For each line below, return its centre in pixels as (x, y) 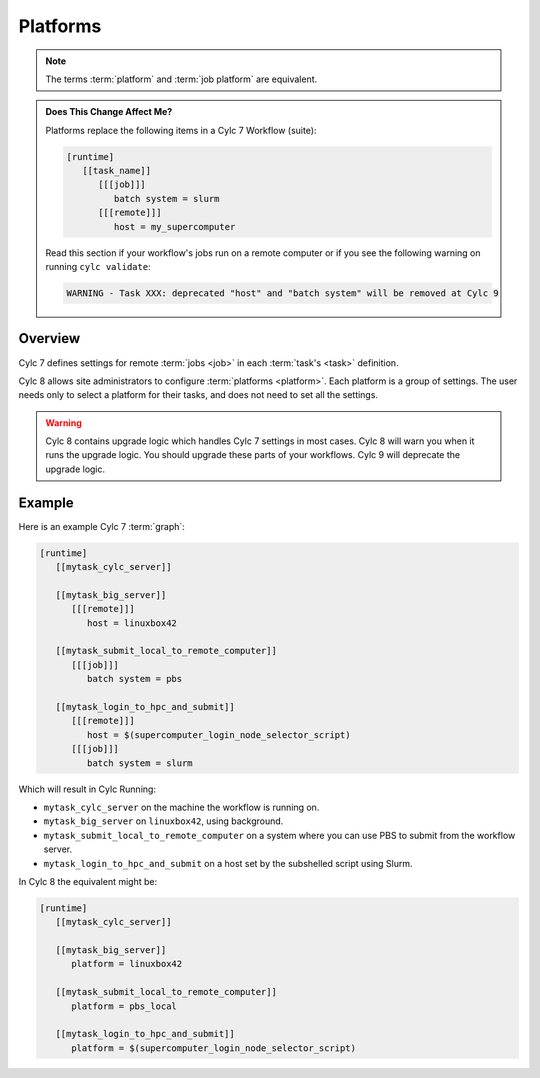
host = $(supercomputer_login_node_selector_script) (218, 734)
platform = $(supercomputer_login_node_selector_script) (214, 1048)
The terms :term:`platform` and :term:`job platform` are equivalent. (181, 79)
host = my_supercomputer (174, 226)
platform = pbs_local (124, 1006)
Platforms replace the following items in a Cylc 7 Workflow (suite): (181, 130)
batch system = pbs (134, 679)
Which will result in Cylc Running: (87, 789)
